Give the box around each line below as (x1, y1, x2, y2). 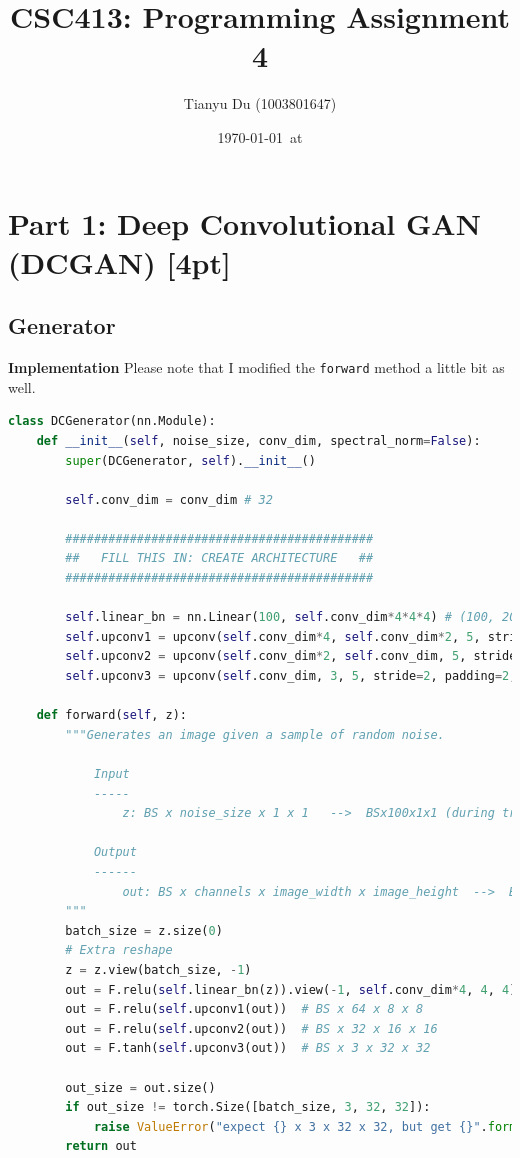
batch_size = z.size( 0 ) (65, 923, 223, 938)
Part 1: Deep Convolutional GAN (8, 202, 481, 243)
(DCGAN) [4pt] (8, 241, 231, 282)
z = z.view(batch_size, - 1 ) (65, 962, 252, 977)
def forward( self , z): (36, 708, 187, 723)
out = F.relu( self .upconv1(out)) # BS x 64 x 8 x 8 (65, 1002, 424, 1017)
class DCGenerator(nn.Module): (8, 414, 216, 429)
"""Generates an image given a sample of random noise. (65, 727, 445, 742)
